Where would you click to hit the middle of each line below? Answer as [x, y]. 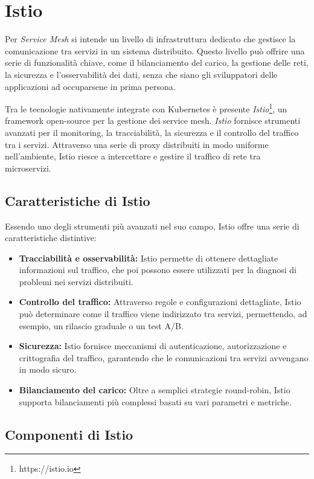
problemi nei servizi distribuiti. [76, 281]
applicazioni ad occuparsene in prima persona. [90, 86]
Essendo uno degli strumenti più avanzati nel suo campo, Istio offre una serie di [152, 226]
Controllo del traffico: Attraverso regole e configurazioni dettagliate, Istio [160, 302]
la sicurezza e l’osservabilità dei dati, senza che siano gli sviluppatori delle [141, 74]
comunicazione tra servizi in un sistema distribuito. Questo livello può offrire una [155, 50]
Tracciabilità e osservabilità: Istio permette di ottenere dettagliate [149, 258]
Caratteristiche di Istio [78, 200]
